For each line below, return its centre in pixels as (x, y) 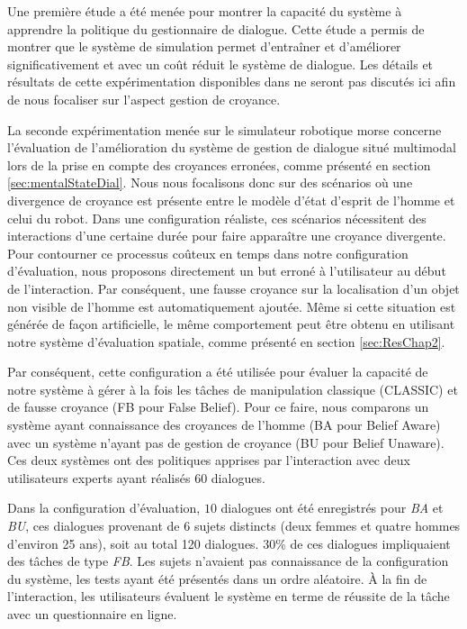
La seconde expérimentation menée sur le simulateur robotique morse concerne (225, 129)
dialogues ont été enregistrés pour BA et (332, 508)
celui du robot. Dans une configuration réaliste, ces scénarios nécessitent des (217, 218)
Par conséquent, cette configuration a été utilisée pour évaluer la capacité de (218, 372)
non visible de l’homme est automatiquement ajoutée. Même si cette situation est (232, 306)
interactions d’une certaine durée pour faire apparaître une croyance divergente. (227, 236)
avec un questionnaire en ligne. (92, 614)
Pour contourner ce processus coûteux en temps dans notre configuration (208, 253)
